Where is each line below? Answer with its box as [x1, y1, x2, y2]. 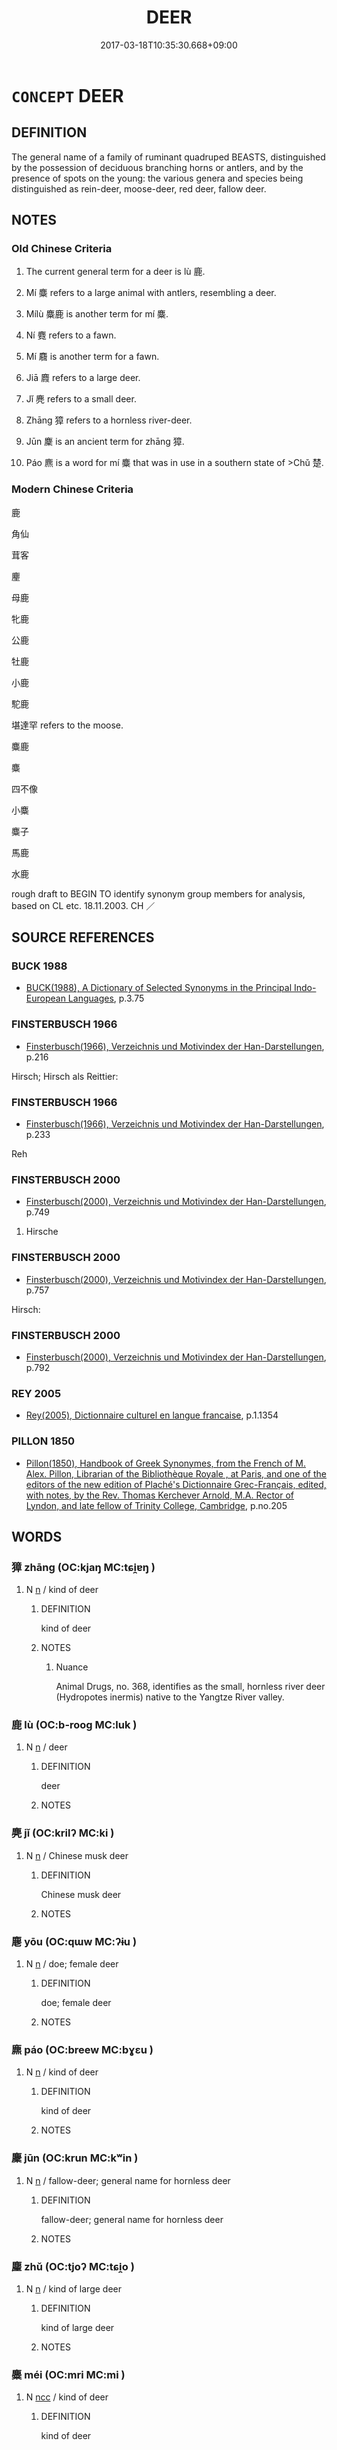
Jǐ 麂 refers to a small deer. [25, 393, 137, 405]
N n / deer [25, 1741, 68, 1753]
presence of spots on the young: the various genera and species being [11, 172, 304, 184]
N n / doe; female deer [25, 1958, 119, 1970]
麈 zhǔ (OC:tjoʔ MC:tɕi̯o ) [11, 2259, 135, 2273]
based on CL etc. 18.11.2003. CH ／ [11, 899, 156, 911]
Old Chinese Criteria [11, 242, 113, 256]
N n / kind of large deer [25, 2282, 123, 2295]
